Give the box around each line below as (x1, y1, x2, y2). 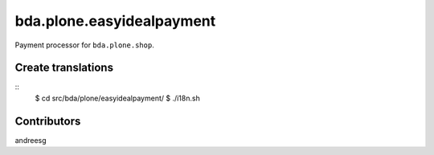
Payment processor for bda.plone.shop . (14, 40, 154, 50)
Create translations (14, 61, 114, 75)
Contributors (14, 114, 81, 128)
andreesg (14, 135, 47, 145)
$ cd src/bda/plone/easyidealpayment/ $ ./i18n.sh (35, 93, 200, 103)
